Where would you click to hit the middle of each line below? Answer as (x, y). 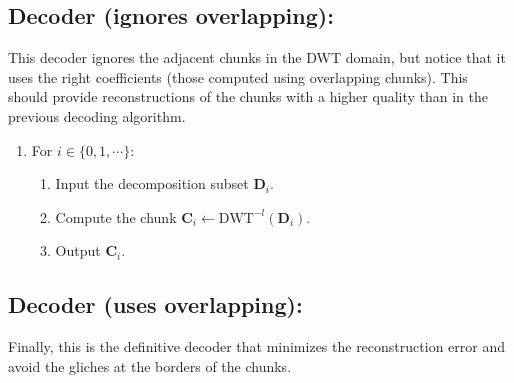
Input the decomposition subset (152, 183)
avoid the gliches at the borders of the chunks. (150, 365)
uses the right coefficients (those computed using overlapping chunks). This (238, 76)
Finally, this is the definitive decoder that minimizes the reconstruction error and (256, 346)
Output (78, 250)
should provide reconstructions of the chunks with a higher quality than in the (248, 96)
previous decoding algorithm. (97, 115)
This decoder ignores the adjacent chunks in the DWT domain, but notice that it (257, 57)
